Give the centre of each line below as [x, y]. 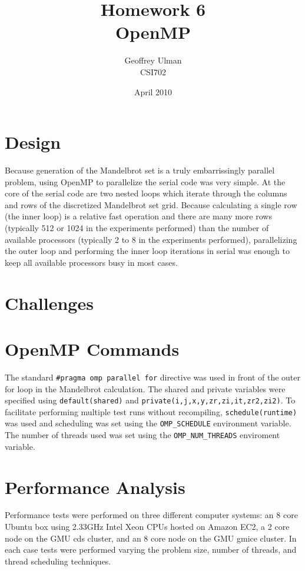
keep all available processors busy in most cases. [91, 262]
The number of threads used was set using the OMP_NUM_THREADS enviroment [142, 435]
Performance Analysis [95, 487]
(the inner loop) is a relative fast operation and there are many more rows [138, 216]
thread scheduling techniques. [58, 561]
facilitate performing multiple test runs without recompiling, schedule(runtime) [151, 411]
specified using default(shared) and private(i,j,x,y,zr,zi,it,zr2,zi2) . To [150, 400]
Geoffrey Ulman [153, 60]
